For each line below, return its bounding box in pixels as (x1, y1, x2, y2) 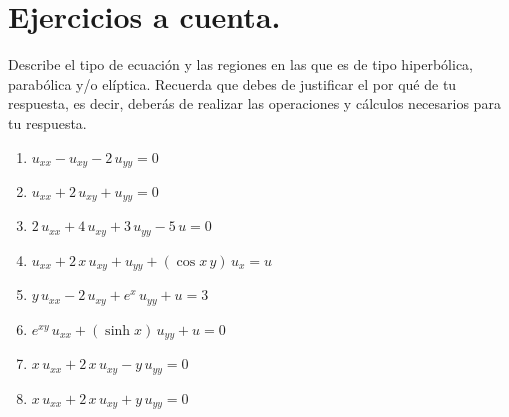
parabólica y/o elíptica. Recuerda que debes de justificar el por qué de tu (8, 73, 457, 94)
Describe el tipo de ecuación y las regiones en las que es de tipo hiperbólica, (8, 54, 473, 75)
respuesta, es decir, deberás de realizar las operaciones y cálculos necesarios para (8, 93, 501, 114)
